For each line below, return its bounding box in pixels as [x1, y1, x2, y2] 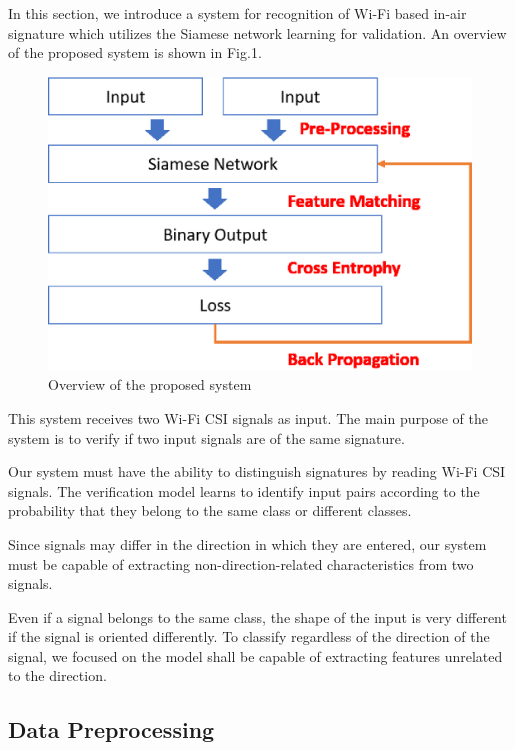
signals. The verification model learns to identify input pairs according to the [8, 480, 480, 501]
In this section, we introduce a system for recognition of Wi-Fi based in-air [8, 3, 467, 23]
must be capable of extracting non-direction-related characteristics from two [8, 553, 474, 574]
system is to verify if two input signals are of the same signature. [8, 427, 405, 448]
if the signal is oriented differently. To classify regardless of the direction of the [8, 626, 490, 647]
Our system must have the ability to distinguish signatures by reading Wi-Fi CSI [8, 461, 506, 482]
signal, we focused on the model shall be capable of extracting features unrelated [8, 645, 503, 666]
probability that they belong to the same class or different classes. [8, 500, 412, 521]
